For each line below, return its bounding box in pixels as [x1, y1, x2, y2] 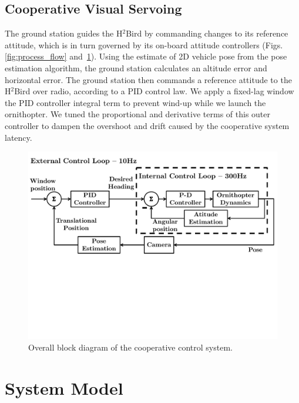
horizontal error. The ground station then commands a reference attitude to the [5, 73, 292, 85]
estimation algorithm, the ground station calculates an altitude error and [5, 61, 267, 74]
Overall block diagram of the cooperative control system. [28, 341, 233, 353]
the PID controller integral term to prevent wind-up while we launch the [5, 96, 266, 108]
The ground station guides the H [5, 27, 123, 39]
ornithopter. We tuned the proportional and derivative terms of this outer [5, 108, 270, 120]
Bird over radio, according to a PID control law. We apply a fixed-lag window [14, 85, 294, 97]
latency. [5, 131, 32, 143]
